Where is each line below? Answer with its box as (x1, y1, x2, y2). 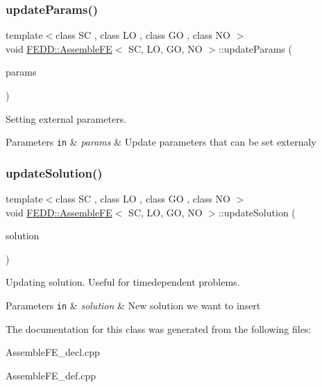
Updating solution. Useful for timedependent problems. (6, 275, 240, 289)
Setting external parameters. (6, 111, 127, 126)
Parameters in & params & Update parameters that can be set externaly (6, 135, 316, 149)
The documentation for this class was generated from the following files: (6, 321, 312, 336)
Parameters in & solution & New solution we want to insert (6, 298, 261, 313)
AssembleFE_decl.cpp (6, 345, 100, 359)
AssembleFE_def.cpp (6, 368, 96, 382)
